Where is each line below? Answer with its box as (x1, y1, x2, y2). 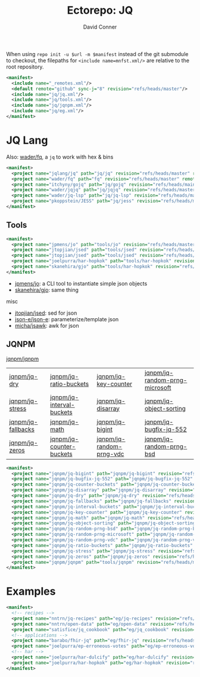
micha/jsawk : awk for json (14, 322, 79, 329)
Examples (6, 585, 56, 598)
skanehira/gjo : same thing (14, 286, 79, 293)
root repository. (6, 63, 44, 70)
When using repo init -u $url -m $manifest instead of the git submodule (6, 50, 189, 57)
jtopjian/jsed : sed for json (14, 309, 77, 316)
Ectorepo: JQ (67, 4, 133, 17)
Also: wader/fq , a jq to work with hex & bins (6, 153, 114, 160)
